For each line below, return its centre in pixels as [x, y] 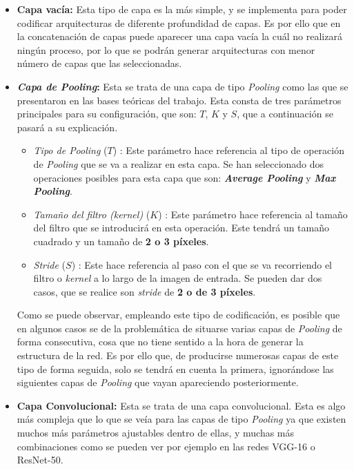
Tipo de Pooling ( [70, 150]
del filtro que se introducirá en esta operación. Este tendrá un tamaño [181, 228]
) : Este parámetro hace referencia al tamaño [253, 214]
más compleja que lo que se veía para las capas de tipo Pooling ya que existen [181, 419]
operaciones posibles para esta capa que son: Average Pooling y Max [185, 177]
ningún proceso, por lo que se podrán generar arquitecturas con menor [166, 49]
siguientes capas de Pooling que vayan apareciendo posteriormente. [158, 382]
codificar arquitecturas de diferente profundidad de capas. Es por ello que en [179, 22]
